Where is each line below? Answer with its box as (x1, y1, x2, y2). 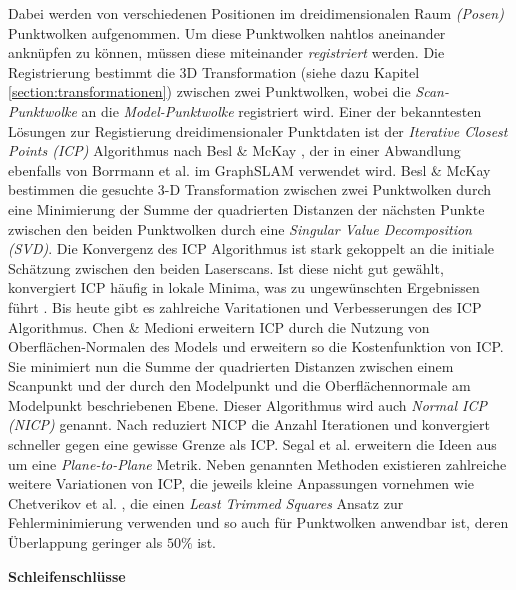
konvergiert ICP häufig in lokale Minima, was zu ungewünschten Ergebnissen (8, 277, 480, 298)
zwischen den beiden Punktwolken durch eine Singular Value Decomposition (8, 218, 472, 239)
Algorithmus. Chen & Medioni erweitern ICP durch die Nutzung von (8, 316, 430, 337)
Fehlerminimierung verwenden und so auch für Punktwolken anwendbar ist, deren (8, 512, 509, 533)
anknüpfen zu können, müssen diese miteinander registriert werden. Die (8, 42, 445, 63)
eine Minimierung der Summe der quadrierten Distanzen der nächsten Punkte (8, 198, 485, 219)
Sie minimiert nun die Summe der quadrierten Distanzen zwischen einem (8, 355, 454, 376)
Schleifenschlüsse (8, 565, 126, 586)
